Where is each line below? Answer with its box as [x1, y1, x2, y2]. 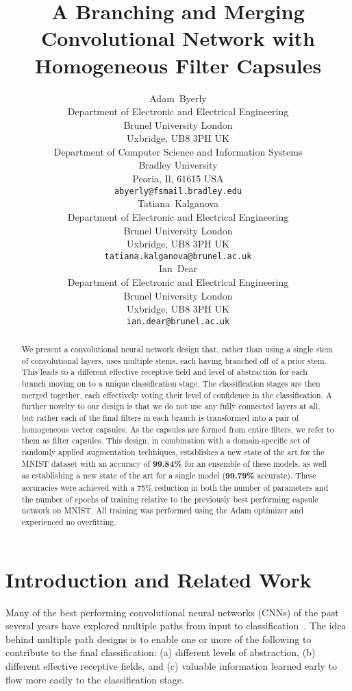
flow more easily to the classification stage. [5, 672, 184, 686]
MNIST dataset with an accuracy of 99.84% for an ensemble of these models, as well [21, 457, 327, 470]
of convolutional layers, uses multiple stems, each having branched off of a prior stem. [21, 354, 327, 366]
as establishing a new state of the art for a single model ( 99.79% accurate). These [21, 470, 316, 482]
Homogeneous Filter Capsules [34, 51, 322, 79]
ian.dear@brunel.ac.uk [126, 316, 230, 326]
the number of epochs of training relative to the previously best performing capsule [21, 493, 318, 505]
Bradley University [138, 158, 218, 172]
